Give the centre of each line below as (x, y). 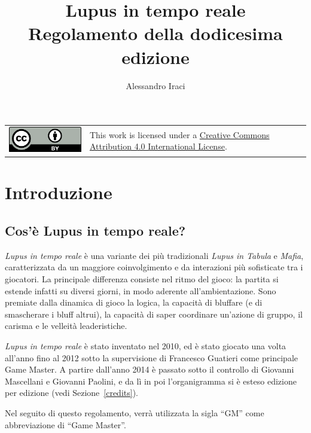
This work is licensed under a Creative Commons (179, 134)
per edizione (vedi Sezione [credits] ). (71, 393)
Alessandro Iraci (155, 85)
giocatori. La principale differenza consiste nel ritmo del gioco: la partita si (142, 279)
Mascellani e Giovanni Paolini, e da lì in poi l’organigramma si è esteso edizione (151, 381)
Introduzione (59, 192)
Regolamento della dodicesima (155, 33)
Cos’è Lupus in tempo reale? (95, 231)
